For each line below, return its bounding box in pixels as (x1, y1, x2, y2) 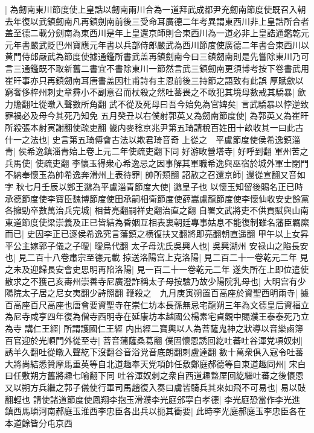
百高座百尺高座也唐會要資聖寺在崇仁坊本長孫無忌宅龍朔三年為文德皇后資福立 (5, 298, 309, 311)
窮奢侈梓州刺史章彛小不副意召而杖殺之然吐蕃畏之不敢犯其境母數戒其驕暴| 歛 (5, 86, 306, 98)
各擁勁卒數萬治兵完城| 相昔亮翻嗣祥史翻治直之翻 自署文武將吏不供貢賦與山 (5, 204, 301, 216)
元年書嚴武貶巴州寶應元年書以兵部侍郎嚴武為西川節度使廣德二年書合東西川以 (5, 38, 309, 51)
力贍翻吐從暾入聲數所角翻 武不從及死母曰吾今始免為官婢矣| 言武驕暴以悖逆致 (5, 97, 309, 110)
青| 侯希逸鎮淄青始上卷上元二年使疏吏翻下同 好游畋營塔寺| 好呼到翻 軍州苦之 (5, 145, 309, 157)
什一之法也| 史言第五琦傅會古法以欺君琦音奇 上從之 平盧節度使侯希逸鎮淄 (5, 133, 301, 145)
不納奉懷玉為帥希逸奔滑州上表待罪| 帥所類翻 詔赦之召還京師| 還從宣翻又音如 (5, 168, 306, 181)
